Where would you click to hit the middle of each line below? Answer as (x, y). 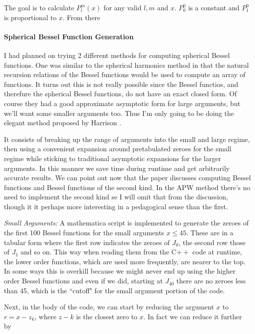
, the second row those (212, 242)
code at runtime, (217, 252)
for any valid (123, 7)
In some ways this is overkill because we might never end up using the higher (120, 271)
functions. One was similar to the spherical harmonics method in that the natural (127, 65)
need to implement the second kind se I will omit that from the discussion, (116, 197)
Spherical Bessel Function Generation (69, 36)
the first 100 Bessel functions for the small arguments (84, 233)
